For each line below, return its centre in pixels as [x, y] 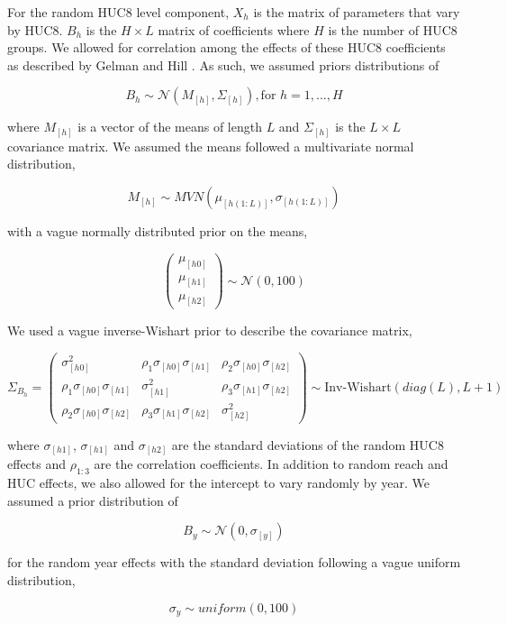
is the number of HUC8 [393, 29]
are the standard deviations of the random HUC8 [308, 444]
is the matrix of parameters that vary [357, 12]
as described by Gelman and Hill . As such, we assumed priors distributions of [223, 64]
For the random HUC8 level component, [118, 12]
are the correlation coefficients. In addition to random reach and [271, 464]
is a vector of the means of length [170, 127]
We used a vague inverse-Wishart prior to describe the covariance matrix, [210, 330]
